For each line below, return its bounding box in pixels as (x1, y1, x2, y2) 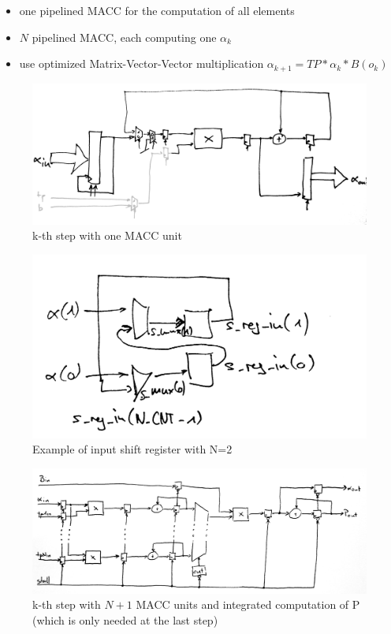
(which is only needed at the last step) (32, 611, 218, 628)
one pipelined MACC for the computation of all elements (19, 2, 295, 18)
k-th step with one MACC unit (32, 227, 182, 244)
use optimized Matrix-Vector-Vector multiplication (19, 55, 264, 72)
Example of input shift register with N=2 (32, 441, 233, 457)
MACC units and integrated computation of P (136, 596, 360, 613)
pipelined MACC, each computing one (32, 28, 217, 45)
